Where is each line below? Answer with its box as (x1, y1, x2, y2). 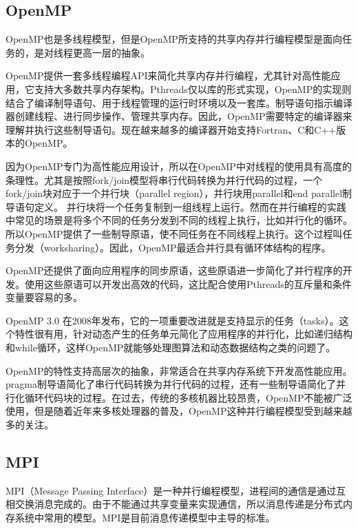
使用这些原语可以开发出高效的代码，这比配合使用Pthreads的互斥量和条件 (24, 276, 352, 291)
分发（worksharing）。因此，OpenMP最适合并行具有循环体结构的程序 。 (14, 240, 331, 254)
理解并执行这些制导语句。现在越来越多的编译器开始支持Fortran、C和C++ (6, 122, 337, 136)
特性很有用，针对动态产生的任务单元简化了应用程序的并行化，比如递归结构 (14, 326, 352, 341)
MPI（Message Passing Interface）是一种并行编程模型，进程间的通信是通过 (6, 483, 337, 497)
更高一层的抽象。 (72, 45, 150, 59)
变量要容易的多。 (6, 290, 83, 304)
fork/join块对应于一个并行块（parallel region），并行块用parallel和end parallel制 (6, 186, 352, 200)
